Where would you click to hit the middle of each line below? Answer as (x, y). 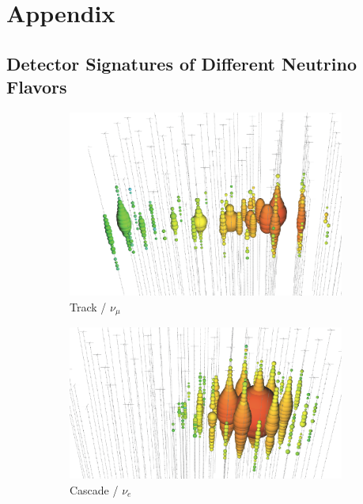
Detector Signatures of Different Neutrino (181, 63)
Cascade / (94, 489)
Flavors (37, 87)
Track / (88, 306)
